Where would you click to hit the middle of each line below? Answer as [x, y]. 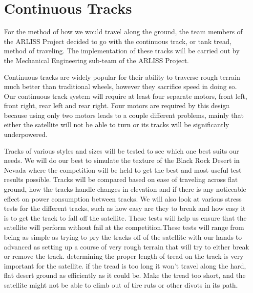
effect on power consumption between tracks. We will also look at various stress [123, 198]
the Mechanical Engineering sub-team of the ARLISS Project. [96, 60]
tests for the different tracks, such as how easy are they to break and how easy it [125, 208]
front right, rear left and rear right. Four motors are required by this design [117, 105]
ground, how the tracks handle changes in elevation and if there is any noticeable [125, 189]
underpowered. [26, 134]
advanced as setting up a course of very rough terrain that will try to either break [126, 246]
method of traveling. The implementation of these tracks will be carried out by [122, 51]
